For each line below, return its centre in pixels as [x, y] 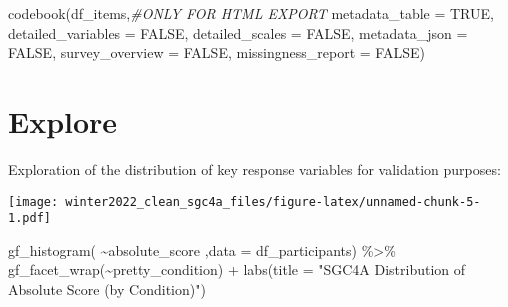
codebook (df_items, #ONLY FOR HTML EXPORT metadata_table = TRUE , [251, 13]
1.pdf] [29, 218]
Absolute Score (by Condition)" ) [107, 289]
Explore [63, 120]
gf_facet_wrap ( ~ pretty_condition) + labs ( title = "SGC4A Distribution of [237, 269]
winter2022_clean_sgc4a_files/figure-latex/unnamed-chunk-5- [273, 201]
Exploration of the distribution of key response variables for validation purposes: [254, 168]
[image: [33, 201]
